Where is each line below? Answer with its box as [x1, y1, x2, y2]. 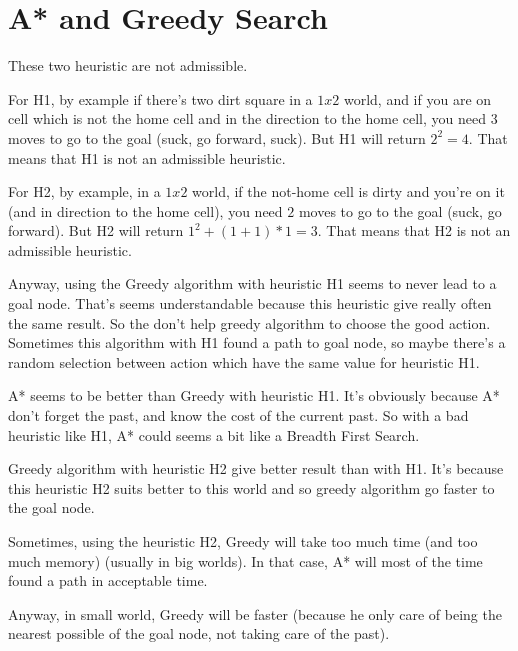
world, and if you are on [343, 88, 492, 109]
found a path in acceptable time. [8, 570, 208, 591]
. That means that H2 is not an [317, 220, 511, 241]
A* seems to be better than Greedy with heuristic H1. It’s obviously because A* [8, 385, 500, 406]
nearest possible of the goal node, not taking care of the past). [8, 623, 390, 644]
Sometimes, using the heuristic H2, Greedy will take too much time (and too [8, 531, 478, 551]
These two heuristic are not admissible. [8, 55, 248, 76]
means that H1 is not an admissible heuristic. [8, 147, 286, 168]
